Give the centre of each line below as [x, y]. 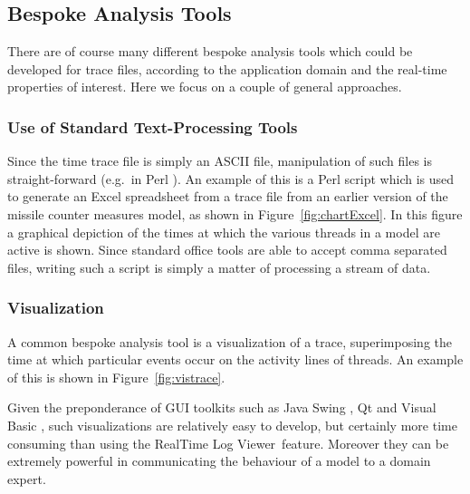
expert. [27, 478]
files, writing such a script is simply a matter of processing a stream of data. [219, 267]
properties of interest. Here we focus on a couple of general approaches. [205, 87]
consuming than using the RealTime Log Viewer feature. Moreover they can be [228, 443]
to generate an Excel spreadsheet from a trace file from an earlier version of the [228, 196]
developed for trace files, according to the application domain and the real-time [227, 68]
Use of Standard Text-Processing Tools [153, 126]
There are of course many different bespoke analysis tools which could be [210, 51]
